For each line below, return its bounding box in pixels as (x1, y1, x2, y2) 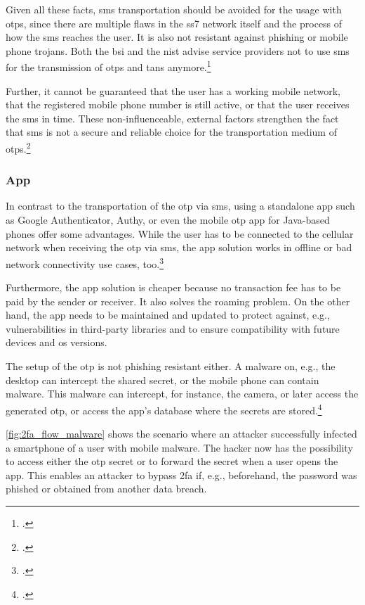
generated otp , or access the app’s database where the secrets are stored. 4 (6, 400, 322, 417)
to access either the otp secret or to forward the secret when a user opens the (6, 454, 338, 469)
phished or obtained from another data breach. (6, 481, 207, 496)
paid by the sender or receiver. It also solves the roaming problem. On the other (6, 293, 350, 308)
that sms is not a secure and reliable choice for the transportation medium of (6, 125, 337, 139)
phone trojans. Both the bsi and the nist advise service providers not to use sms (6, 43, 350, 58)
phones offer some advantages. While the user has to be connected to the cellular (6, 226, 354, 241)
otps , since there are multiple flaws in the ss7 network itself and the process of (6, 15, 343, 30)
